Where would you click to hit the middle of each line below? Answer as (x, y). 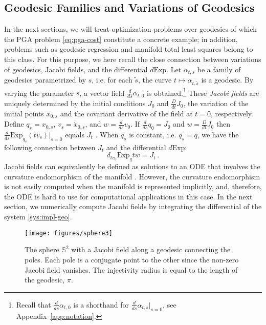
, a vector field (102, 93)
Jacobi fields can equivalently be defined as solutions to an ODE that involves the (132, 166)
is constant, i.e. (153, 134)
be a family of (219, 69)
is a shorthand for (101, 304)
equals (75, 134)
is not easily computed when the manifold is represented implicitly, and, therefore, (133, 186)
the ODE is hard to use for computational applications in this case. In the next (128, 196)
